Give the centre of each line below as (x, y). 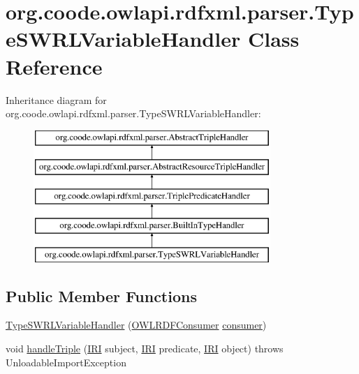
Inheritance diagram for (56, 99)
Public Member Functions (101, 296)
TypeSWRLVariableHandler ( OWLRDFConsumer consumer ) (136, 325)
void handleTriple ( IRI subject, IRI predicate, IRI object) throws (145, 349)
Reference (54, 66)
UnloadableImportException (66, 362)
